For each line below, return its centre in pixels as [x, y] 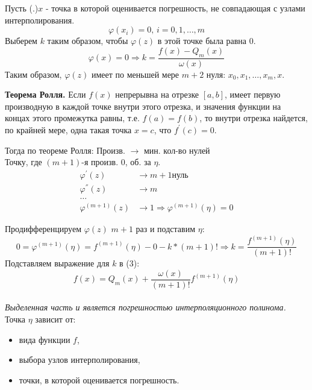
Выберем [21, 41]
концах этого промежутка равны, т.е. [72, 118]
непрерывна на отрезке [157, 94]
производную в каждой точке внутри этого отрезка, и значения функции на [143, 106]
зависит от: [55, 319]
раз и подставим [166, 229]
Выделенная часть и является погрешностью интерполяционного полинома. [145, 307]
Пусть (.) [22, 8]
